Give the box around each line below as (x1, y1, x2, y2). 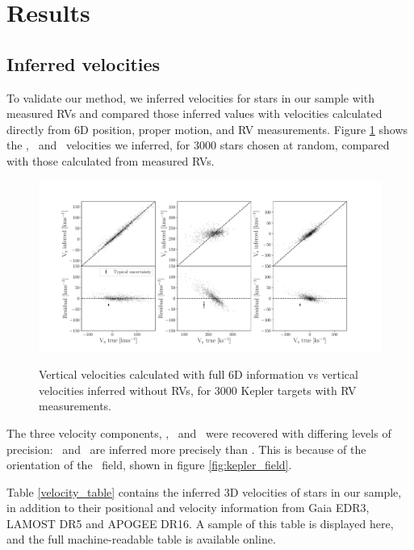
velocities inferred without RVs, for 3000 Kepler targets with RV (39, 381, 357, 398)
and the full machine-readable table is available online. (6, 531, 276, 548)
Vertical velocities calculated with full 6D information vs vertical (39, 366, 358, 383)
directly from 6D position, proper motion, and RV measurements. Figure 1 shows (6, 120, 408, 137)
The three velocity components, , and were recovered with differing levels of (6, 424, 391, 441)
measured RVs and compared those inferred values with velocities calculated (6, 105, 383, 122)
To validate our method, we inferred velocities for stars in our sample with (6, 89, 374, 106)
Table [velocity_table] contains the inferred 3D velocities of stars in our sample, (6, 483, 402, 500)
